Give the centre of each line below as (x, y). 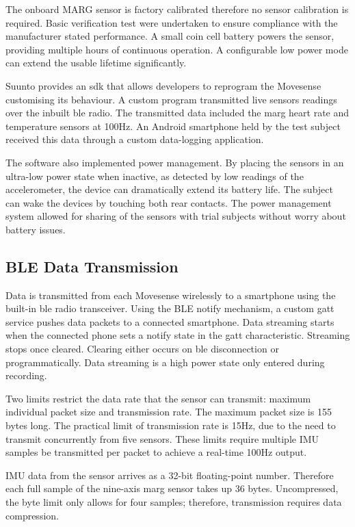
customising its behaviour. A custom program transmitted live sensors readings (171, 99)
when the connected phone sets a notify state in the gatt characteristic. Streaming (178, 335)
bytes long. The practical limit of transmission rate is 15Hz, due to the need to (171, 425)
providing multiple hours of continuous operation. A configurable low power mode (177, 49)
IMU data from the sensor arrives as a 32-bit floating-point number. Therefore (170, 475)
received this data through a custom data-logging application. (135, 139)
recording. (26, 375)
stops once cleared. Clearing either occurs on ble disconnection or (142, 349)
